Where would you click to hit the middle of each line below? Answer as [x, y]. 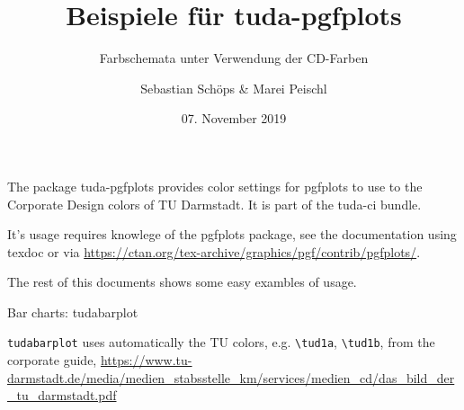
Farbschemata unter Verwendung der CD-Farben [234, 58]
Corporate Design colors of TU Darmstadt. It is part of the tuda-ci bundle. [214, 204]
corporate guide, [52, 360]
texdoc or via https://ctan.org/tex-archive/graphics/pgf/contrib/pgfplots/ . [214, 251]
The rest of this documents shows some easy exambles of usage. [182, 282]
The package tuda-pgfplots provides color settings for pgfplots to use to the [215, 186]
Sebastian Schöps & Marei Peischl [234, 88]
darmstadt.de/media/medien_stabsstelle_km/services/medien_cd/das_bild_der [231, 377]
